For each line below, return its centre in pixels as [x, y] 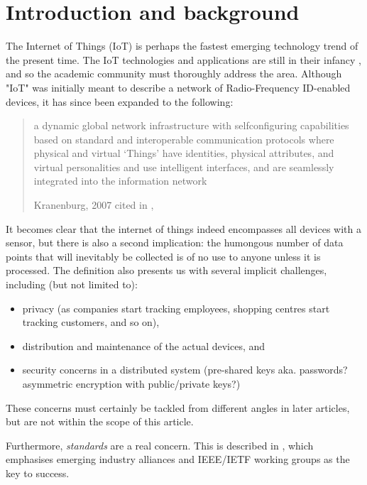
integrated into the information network [120, 181]
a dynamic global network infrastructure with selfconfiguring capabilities [191, 125]
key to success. [38, 473]
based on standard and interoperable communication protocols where [184, 139]
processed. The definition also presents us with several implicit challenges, [166, 270]
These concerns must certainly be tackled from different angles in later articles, [178, 407]
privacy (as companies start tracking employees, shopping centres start [176, 308]
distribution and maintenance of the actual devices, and [144, 345]
